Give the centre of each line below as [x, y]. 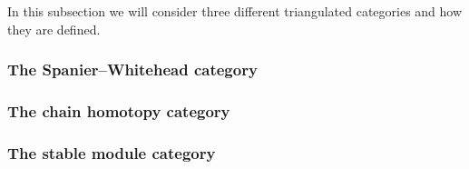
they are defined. [54, 29]
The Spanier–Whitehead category [132, 70]
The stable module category [112, 152]
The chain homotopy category [119, 110]
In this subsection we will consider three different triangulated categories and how [235, 11]
